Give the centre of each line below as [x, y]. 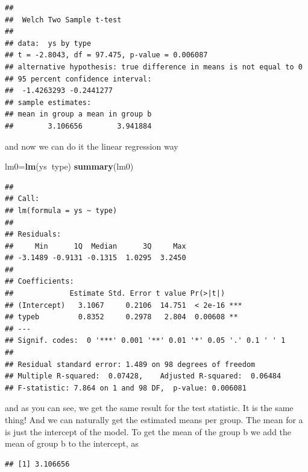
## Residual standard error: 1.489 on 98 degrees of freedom [130, 364]
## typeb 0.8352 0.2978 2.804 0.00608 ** [121, 317]
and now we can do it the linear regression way [92, 146]
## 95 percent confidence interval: [78, 79]
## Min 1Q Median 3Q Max [96, 246]
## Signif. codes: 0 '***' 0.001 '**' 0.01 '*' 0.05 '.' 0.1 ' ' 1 [145, 341]
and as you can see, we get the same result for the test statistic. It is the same [149, 408]
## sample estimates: [48, 102]
